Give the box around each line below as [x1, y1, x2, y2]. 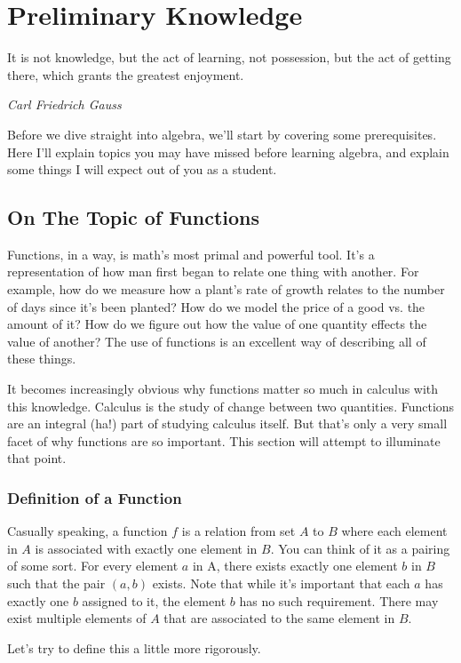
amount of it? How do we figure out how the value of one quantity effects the [7, 315, 427, 333]
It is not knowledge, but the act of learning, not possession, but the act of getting [7, 48, 451, 67]
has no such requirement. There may [239, 591, 439, 610]
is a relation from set [181, 522, 296, 540]
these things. [7, 349, 76, 368]
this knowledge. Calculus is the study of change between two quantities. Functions [7, 396, 455, 415]
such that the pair [7, 574, 106, 593]
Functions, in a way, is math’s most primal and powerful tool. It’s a [7, 244, 375, 263]
